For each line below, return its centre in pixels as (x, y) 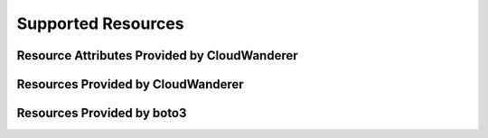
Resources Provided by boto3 (102, 113)
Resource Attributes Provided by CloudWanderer (157, 55)
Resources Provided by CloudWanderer (130, 84)
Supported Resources (100, 23)
